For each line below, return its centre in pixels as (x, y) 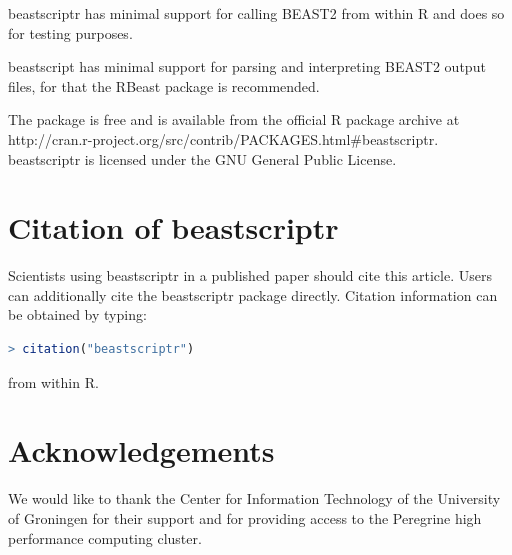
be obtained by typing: (77, 314)
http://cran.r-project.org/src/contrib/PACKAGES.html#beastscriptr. (223, 138)
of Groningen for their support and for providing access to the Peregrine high (245, 517)
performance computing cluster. (105, 537)
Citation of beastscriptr (173, 227)
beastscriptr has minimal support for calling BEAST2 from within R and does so (256, 13)
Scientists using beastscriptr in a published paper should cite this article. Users (250, 275)
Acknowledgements (141, 450)
